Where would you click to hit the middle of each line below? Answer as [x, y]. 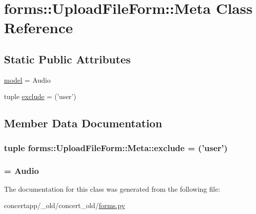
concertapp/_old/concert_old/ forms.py [65, 205]
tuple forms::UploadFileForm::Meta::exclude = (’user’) [116, 147]
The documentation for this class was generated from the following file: [112, 188]
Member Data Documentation [83, 123]
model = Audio [27, 80]
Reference [39, 27]
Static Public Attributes [67, 59]
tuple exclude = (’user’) [40, 96]
